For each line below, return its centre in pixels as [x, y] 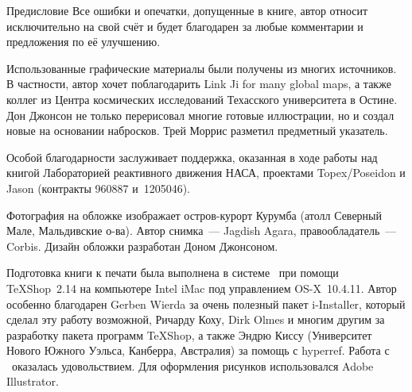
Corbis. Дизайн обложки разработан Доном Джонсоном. [142, 246]
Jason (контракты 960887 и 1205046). [98, 188]
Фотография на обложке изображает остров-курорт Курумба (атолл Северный [194, 215]
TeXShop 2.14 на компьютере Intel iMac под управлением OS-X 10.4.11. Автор [202, 288]
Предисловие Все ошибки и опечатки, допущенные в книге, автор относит [187, 10]
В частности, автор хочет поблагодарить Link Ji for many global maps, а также [199, 84]
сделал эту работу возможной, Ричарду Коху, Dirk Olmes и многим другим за [196, 319]
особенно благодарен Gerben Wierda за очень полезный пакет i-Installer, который [206, 304]
